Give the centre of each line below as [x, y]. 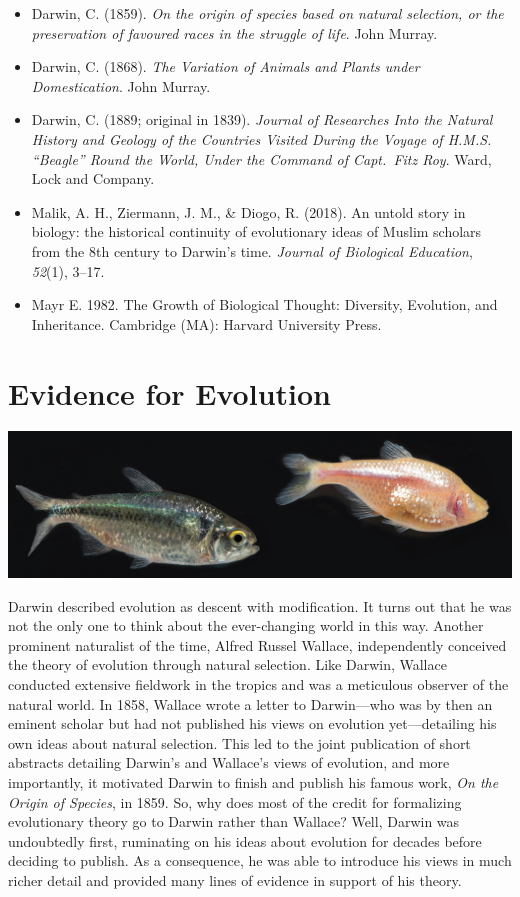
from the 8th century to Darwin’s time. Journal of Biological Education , [252, 250]
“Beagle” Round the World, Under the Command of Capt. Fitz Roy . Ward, [261, 158]
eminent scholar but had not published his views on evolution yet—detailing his [252, 723]
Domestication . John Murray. [121, 85]
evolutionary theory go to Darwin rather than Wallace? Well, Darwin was [234, 821]
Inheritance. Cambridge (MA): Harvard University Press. [206, 323]
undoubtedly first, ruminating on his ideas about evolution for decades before [245, 840]
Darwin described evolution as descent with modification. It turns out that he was [260, 605]
